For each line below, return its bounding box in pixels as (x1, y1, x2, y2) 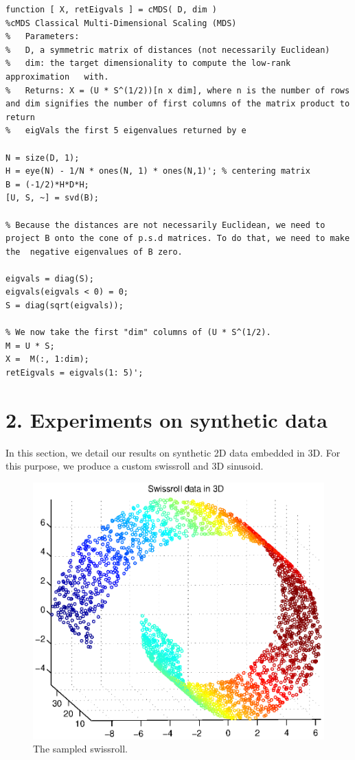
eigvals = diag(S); (5, 273, 94, 284)
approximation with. (5, 71, 109, 82)
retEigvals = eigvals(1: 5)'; (5, 368, 144, 378)
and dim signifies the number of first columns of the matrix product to (5, 99, 350, 109)
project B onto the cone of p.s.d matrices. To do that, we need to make (5, 233, 350, 244)
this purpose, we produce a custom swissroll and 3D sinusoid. (5, 459, 264, 473)
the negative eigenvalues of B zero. (5, 246, 183, 257)
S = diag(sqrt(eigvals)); (5, 301, 124, 311)
